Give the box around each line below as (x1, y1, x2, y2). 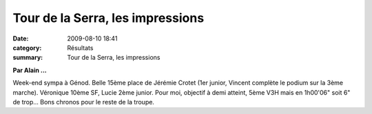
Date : (12, 34, 29, 43)
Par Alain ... (12, 66, 48, 74)
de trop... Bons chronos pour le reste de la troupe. (12, 98, 155, 106)
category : (12, 43, 42, 52)
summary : (12, 54, 43, 62)
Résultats (67, 43, 94, 52)
